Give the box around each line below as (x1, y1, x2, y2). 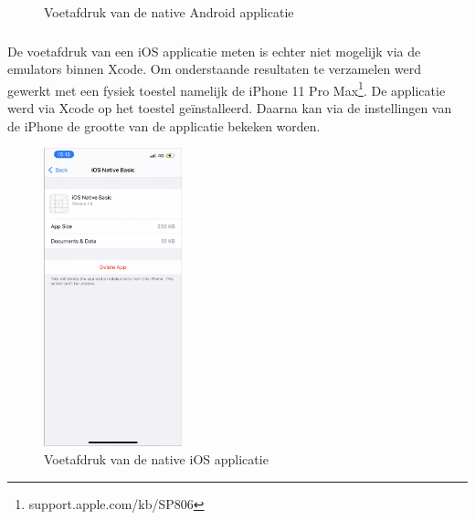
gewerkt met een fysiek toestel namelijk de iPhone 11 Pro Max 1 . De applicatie (7, 78, 446, 99)
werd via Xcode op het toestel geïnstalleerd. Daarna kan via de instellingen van (7, 98, 452, 117)
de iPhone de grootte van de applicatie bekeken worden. (7, 116, 321, 135)
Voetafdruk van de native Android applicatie (44, 3, 294, 21)
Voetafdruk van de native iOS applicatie (44, 450, 269, 468)
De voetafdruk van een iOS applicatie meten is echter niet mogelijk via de (7, 41, 421, 60)
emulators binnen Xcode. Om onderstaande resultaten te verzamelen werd (7, 59, 422, 78)
